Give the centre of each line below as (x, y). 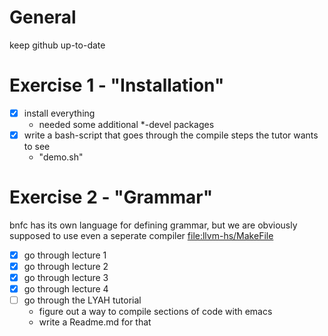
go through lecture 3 (66, 278)
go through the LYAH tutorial (82, 300)
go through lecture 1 (65, 255)
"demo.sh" (61, 157)
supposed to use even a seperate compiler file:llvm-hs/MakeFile (141, 235)
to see (37, 146)
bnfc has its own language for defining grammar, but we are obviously (153, 225)
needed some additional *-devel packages (126, 124)
